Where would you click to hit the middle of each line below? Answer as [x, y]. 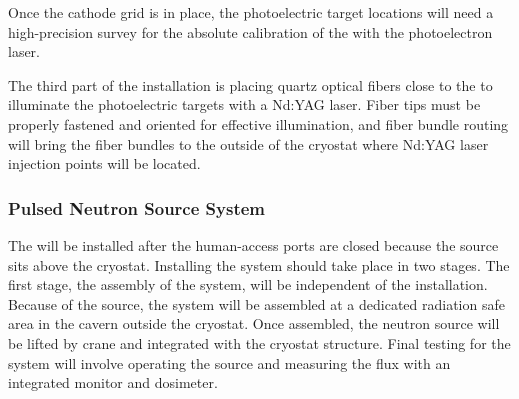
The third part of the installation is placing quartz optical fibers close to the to [250, 84]
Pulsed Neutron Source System [137, 207]
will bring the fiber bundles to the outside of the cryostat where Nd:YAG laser [248, 143]
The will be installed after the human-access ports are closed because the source [253, 244]
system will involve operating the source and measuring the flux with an [229, 362]
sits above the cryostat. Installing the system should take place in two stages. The [259, 264]
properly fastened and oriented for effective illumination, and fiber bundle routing [258, 123]
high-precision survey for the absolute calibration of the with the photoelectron [250, 31]
